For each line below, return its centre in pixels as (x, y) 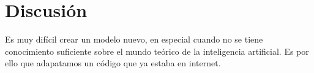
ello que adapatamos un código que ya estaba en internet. (113, 63)
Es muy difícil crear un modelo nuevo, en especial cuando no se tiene (134, 39)
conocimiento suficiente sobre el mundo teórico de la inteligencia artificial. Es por (157, 51)
